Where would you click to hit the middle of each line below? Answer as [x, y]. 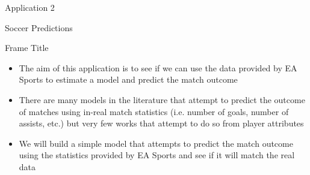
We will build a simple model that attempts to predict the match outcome [156, 143]
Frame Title [27, 48]
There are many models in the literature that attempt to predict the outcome [162, 99]
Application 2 [30, 7]
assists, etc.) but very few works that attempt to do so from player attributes [161, 123]
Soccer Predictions [39, 27]
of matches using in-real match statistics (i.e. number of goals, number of [154, 111]
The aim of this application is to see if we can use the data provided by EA [158, 67]
